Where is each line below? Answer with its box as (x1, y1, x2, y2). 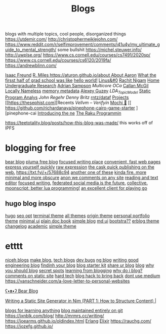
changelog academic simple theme (5, 223, 77, 229)
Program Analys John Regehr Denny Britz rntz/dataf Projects (5, 94, 129, 100)
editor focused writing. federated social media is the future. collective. (5, 179, 148, 186)
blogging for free (5, 142, 76, 154)
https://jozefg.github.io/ (5, 323, 53, 329)
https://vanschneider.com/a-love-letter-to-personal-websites (5, 278, 130, 284)
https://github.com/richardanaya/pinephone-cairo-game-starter (5, 105, 135, 111)
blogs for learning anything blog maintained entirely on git (5, 307, 123, 313)
